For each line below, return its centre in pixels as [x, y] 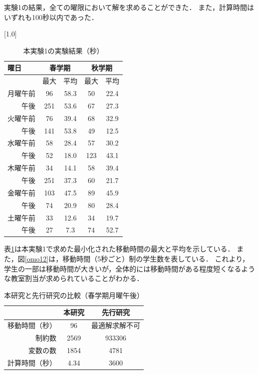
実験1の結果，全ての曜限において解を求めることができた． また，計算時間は [129, 7]
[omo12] [37, 259]
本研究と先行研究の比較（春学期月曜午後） [74, 295]
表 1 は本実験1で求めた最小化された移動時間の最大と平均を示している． [119, 249]
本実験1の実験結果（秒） [63, 50]
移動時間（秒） [32, 325]
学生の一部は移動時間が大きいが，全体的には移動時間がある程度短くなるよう [130, 268]
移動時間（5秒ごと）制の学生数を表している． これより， [156, 259]
